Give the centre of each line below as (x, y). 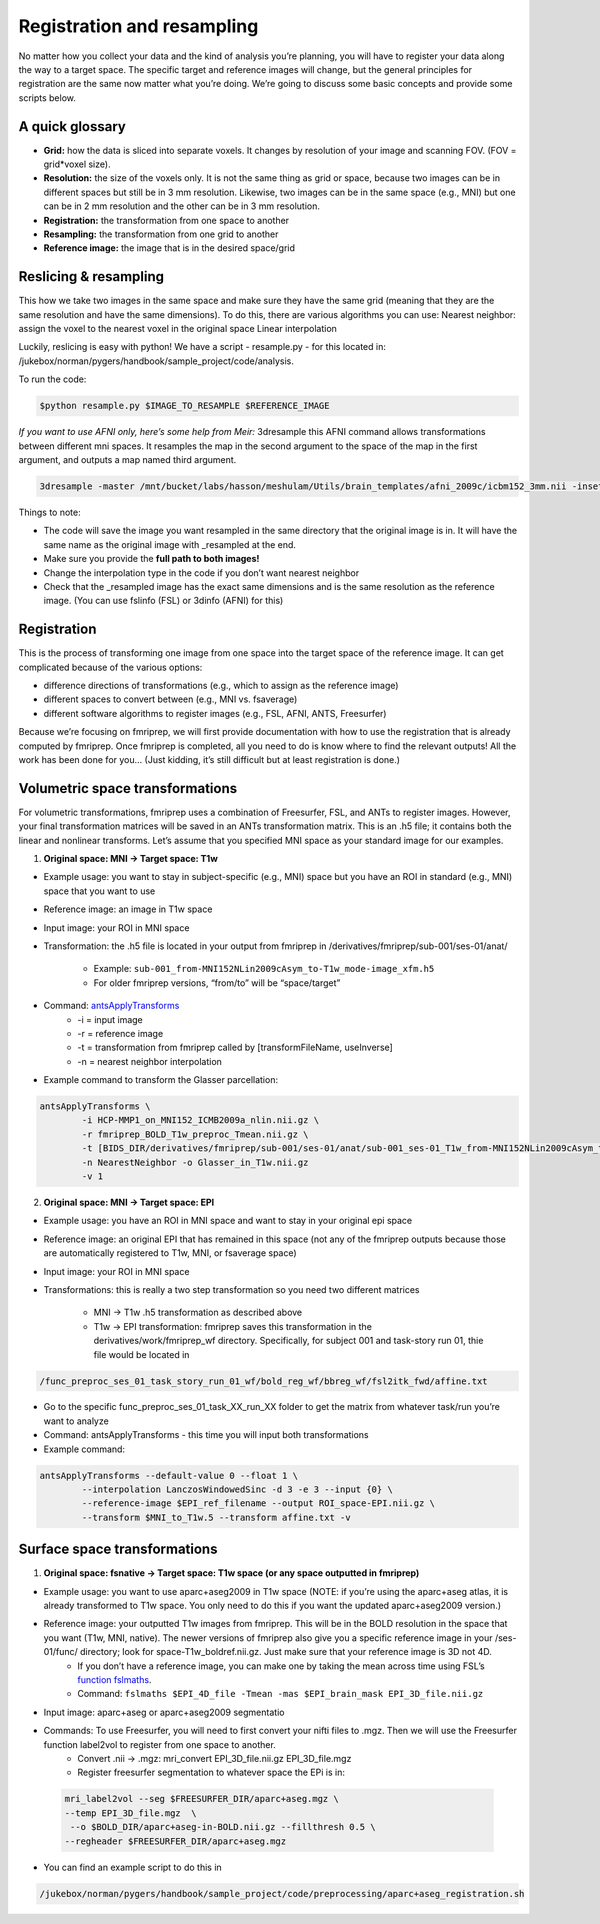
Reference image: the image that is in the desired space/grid (169, 248)
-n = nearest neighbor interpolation (149, 1061)
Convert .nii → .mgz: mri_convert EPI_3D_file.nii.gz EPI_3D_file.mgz (214, 1758)
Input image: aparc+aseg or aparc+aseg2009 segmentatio (164, 1712)
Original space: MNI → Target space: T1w (131, 858)
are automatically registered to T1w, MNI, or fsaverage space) (170, 1253)
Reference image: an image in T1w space (128, 909)
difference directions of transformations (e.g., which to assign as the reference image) (221, 685)
